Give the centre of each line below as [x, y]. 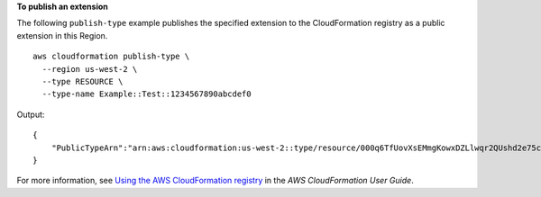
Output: [31, 114]
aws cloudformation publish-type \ [111, 57]
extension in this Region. [62, 35]
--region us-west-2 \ [90, 69]
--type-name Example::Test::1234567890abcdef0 [147, 94]
